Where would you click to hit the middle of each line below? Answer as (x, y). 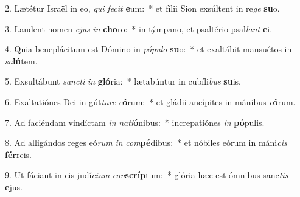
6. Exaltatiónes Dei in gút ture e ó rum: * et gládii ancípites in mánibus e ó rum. (150, 101)
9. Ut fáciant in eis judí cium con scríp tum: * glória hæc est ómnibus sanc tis (147, 175)
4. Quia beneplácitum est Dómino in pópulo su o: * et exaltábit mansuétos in (148, 49)
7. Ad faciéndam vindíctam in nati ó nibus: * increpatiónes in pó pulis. (135, 122)
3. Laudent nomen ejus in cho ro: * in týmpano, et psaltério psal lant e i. (139, 28)
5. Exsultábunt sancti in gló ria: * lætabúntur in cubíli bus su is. (123, 81)
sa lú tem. (21, 60)
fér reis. (18, 154)
